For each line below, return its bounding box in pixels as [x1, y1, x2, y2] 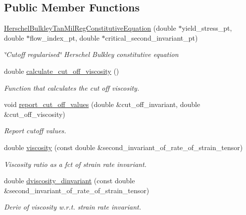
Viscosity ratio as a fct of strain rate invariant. [4, 159, 147, 169]
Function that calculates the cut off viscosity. [4, 82, 140, 93]
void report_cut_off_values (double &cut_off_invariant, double [4, 99, 200, 109]
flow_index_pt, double [30, 32, 99, 43]
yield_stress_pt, [182, 23, 232, 33]
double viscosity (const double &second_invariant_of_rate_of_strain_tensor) [4, 142, 243, 152]
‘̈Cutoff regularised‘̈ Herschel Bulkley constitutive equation [4, 49, 179, 59]
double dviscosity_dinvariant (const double [4, 175, 135, 186]
